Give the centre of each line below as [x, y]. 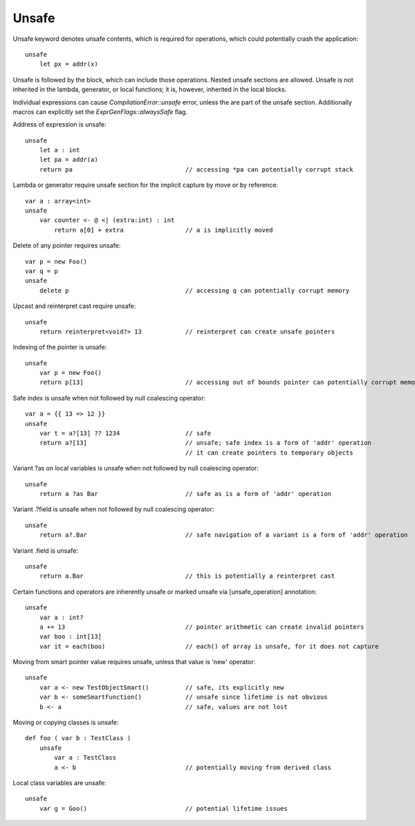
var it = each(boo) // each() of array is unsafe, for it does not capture [209, 646]
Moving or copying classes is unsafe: [66, 722]
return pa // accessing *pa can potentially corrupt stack [196, 169]
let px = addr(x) [68, 64]
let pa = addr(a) [68, 160]
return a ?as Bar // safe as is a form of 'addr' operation [185, 494]
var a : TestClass [85, 758]
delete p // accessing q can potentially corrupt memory [194, 290]
